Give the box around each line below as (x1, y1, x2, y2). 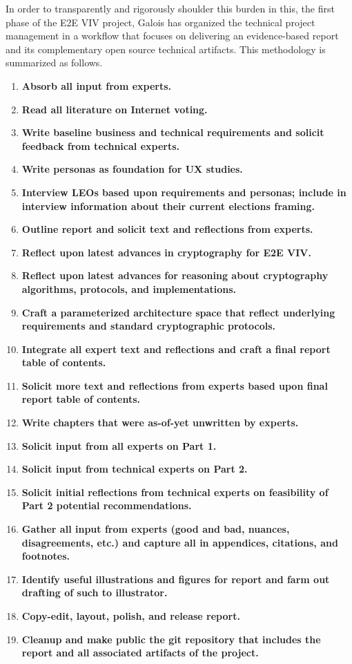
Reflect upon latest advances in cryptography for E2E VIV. (21, 245, 311, 259)
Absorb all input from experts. (21, 78, 172, 93)
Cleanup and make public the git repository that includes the (21, 632, 321, 646)
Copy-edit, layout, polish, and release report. (21, 609, 240, 623)
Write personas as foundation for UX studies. (21, 162, 243, 176)
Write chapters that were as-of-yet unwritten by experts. (21, 415, 299, 430)
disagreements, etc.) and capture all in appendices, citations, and (21, 535, 338, 549)
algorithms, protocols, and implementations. (21, 281, 236, 296)
